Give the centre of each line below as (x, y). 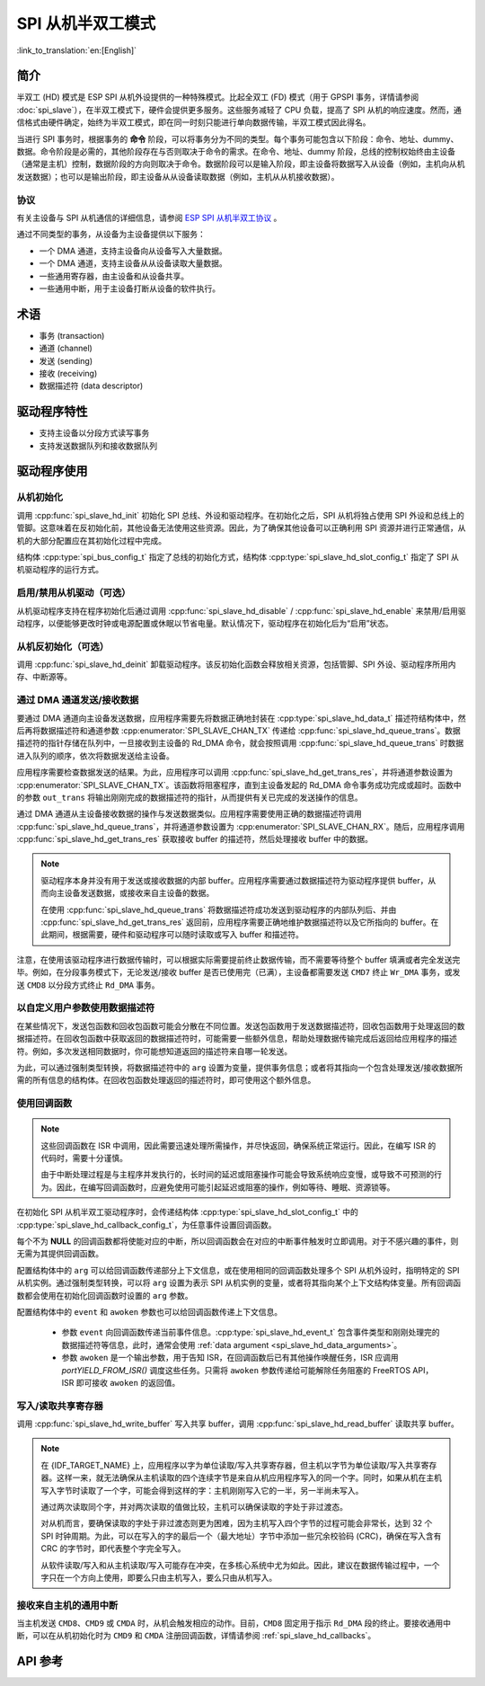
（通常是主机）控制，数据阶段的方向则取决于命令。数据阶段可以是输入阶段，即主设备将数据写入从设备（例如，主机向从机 (241, 164)
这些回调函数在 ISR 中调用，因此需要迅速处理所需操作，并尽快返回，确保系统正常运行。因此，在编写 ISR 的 (238, 1145)
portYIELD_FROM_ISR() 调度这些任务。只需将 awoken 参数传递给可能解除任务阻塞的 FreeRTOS (236, 1370)
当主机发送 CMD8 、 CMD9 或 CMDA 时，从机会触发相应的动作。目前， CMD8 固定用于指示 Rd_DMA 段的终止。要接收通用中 (234, 1623)
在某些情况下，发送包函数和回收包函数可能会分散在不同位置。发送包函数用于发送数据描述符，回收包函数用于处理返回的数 (241, 1025)
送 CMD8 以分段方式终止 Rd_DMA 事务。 (88, 985)
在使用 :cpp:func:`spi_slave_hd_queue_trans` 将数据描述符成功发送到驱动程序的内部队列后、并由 (219, 910)
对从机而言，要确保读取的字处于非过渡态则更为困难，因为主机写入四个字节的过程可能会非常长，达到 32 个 (237, 1523)
